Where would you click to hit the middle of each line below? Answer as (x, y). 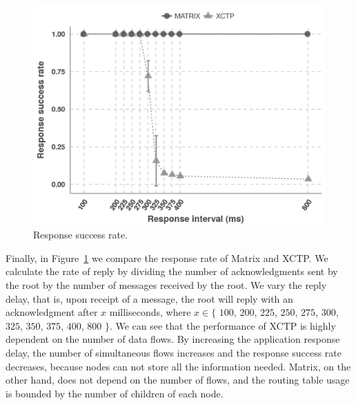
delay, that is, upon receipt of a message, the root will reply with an (149, 298)
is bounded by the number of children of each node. (115, 393)
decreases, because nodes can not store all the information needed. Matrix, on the (178, 366)
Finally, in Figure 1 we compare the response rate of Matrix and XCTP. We (167, 257)
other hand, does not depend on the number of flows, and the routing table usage (178, 380)
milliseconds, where (150, 312)
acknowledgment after (52, 312)
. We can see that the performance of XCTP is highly (222, 325)
